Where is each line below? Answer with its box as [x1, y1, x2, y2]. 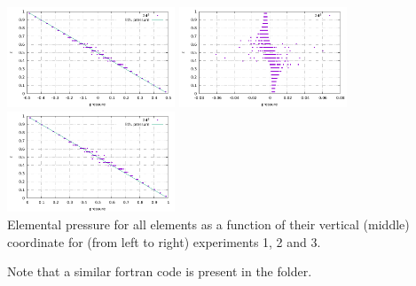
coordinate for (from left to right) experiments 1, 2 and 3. [7, 232, 321, 251]
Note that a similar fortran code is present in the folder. [7, 262, 312, 281]
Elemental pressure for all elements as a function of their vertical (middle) [7, 214, 410, 233]
